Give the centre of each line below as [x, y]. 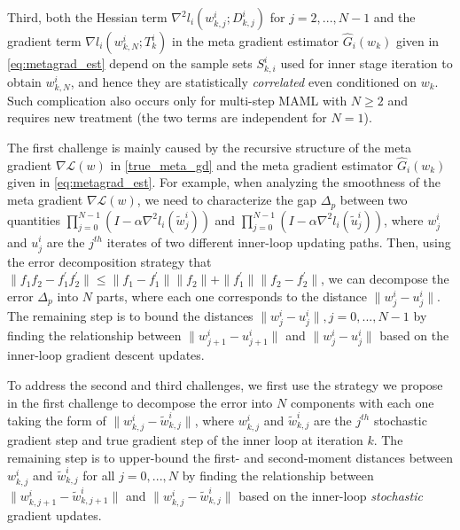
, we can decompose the [385, 279]
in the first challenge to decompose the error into [140, 402]
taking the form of [57, 420]
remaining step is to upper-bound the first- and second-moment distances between [230, 457]
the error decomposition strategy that [109, 261]
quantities [34, 219]
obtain [24, 81]
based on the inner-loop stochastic [331, 495]
